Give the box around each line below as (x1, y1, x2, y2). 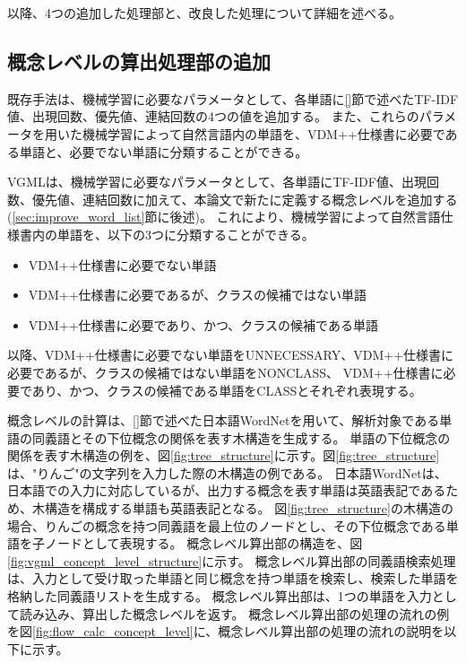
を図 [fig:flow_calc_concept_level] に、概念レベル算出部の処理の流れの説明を (7, 622, 444, 641)
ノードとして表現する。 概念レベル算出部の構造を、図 (44, 534, 363, 553)
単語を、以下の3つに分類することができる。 (56, 224, 315, 243)
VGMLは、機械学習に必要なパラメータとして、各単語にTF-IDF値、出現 (7, 172, 427, 191)
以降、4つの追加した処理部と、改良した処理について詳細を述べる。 (7, 4, 402, 22)
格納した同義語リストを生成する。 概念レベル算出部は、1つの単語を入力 (7, 587, 432, 606)
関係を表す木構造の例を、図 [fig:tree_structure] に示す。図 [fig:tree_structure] (7, 446, 440, 465)
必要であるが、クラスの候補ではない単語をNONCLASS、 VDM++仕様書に (7, 362, 444, 381)
